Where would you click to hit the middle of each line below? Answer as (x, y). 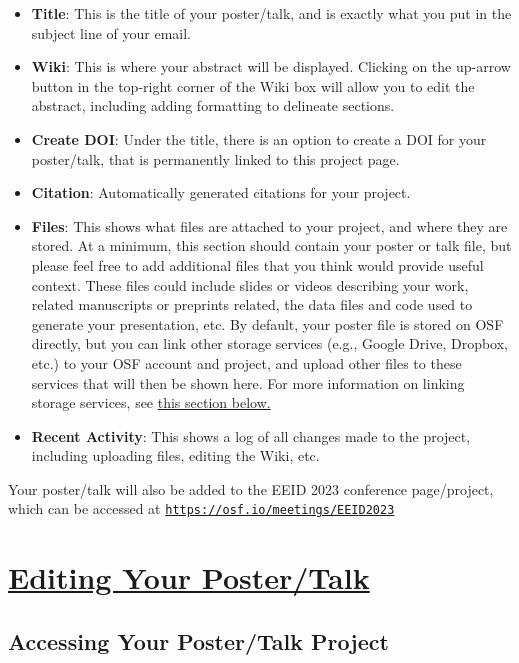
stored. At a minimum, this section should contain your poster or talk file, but (271, 245)
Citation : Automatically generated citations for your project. (221, 192)
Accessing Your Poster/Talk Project (198, 640)
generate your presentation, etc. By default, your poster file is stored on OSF (267, 323)
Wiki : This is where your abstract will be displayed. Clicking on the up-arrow (271, 66)
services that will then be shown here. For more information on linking (248, 382)
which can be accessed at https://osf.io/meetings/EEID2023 (201, 508)
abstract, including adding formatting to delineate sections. (213, 105)
